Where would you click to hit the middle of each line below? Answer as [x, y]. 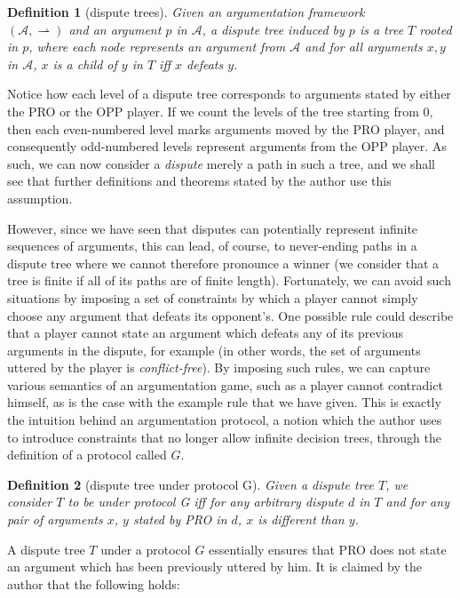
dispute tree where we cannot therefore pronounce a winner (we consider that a [223, 263]
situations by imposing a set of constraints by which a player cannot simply [213, 297]
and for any [417, 502]
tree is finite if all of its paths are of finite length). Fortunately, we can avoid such [229, 280]
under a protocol [146, 549]
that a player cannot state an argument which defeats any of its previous [206, 333]
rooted [436, 29]
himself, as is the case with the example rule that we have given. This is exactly [224, 402]
